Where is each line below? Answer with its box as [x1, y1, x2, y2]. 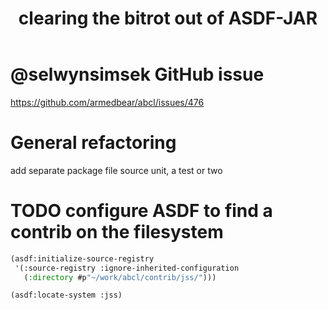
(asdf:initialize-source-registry [10, 253, 155, 264]
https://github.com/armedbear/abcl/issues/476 [10, 96, 205, 108]
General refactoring [10, 132, 177, 154]
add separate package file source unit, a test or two [10, 164, 223, 176]
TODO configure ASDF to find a [10, 200, 273, 222]
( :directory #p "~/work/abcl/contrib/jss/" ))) [23, 272, 217, 282]
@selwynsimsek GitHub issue [10, 63, 265, 86]
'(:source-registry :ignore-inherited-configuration [14, 263, 240, 273]
